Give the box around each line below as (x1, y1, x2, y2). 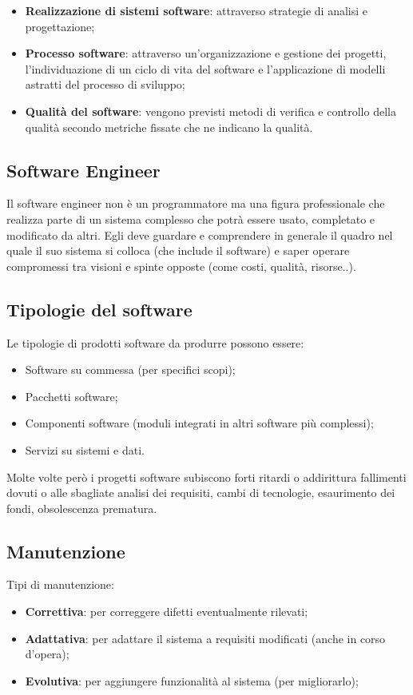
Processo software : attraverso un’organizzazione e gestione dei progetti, (25, 45, 387, 62)
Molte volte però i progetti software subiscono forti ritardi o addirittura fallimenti (6, 468, 407, 485)
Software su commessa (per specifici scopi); (25, 361, 236, 378)
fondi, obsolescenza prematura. (6, 499, 157, 516)
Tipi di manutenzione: (6, 576, 114, 593)
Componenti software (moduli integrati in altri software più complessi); (25, 415, 374, 431)
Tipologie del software (6, 296, 193, 321)
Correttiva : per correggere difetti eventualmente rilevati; (25, 603, 308, 620)
